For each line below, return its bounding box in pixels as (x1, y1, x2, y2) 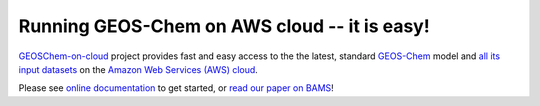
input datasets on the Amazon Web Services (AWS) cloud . (18, 63, 259, 75)
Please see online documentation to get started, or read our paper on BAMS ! (18, 82, 334, 94)
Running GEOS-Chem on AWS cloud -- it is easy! (18, 15, 430, 37)
